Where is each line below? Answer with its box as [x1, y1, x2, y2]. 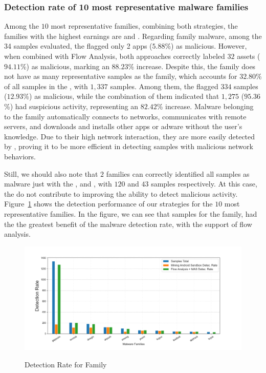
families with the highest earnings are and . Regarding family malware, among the [4, 30, 262, 41]
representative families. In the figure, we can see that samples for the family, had [4, 208, 257, 219]
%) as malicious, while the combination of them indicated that [23, 91, 219, 101]
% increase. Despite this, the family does [128, 60, 256, 71]
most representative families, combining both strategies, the [51, 20, 238, 31]
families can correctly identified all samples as [106, 168, 250, 179]
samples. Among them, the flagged [110, 80, 218, 91]
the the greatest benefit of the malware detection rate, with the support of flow [4, 218, 252, 229]
